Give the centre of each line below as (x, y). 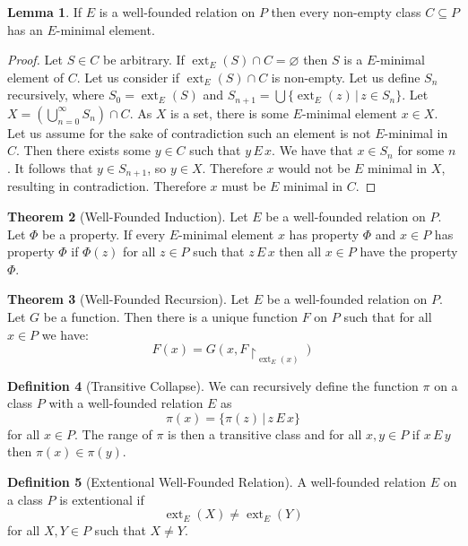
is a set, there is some (230, 113)
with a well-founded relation (126, 403)
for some (421, 150)
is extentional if (102, 499)
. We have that (312, 150)
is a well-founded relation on (177, 12)
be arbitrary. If (144, 60)
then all (300, 251)
